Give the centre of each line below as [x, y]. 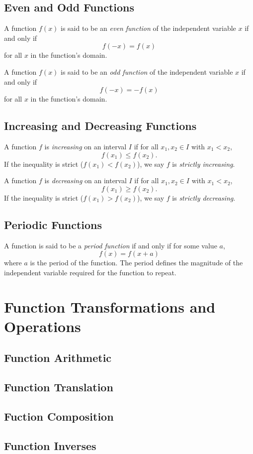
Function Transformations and [110, 306]
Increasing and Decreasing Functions [100, 126]
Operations [42, 326]
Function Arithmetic [58, 358]
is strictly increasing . [204, 164]
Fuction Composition [59, 416]
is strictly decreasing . [204, 197]
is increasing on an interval [85, 146]
